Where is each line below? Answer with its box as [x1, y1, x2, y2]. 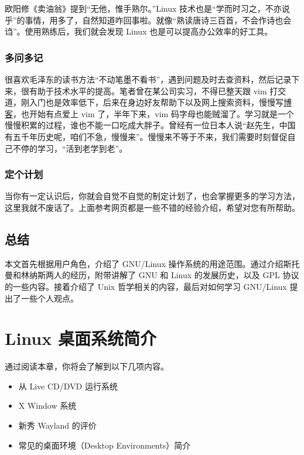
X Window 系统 [18, 399, 77, 412]
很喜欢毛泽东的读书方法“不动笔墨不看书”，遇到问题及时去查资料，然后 [5, 73, 275, 85]
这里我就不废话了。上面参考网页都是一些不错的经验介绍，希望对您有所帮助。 [5, 201, 300, 213]
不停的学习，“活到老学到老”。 [12, 142, 128, 154]
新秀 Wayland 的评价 [18, 419, 97, 432]
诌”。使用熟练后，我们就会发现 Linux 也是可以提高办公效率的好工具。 [5, 25, 273, 37]
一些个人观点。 [21, 292, 78, 304]
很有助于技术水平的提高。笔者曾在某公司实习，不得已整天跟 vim [21, 84, 267, 97]
